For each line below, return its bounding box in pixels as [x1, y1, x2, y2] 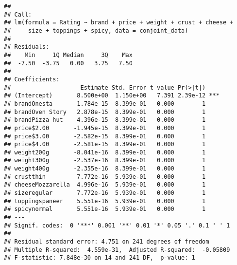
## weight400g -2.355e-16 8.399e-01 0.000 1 [4, 165, 206, 172]
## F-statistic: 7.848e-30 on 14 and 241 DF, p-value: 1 [4, 254, 195, 262]
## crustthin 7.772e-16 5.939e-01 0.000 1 [4, 173, 206, 180]
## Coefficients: [4, 76, 60, 83]
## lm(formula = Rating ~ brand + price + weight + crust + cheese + [4, 19, 234, 26]
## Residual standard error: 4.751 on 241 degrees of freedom [4, 238, 209, 246]
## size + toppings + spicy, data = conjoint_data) [4, 27, 188, 34]
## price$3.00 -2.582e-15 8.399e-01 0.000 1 [4, 132, 206, 140]
